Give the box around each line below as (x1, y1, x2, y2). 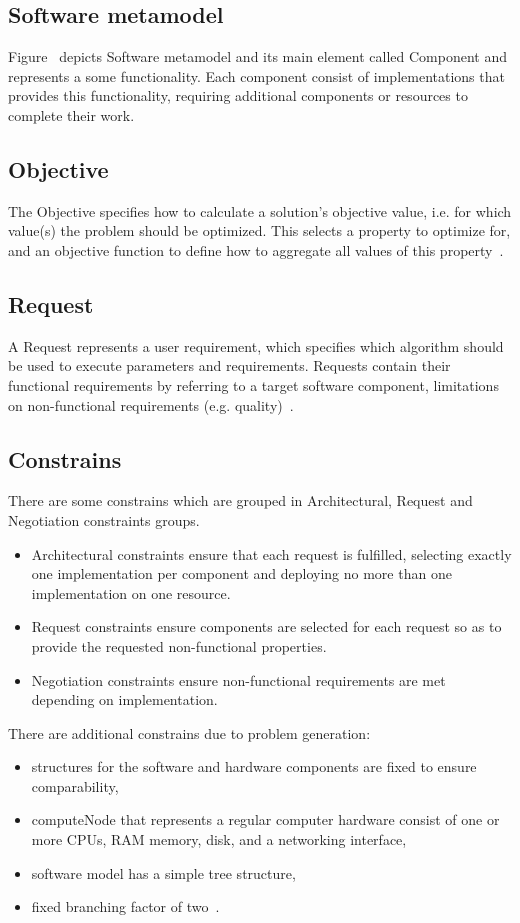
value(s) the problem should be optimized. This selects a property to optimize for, (8, 220, 511, 241)
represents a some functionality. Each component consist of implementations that (8, 65, 505, 86)
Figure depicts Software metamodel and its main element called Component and (8, 46, 507, 67)
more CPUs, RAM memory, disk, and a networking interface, (31, 829, 407, 850)
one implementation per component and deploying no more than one (31, 563, 452, 584)
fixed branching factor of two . (31, 896, 220, 917)
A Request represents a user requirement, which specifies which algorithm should (8, 335, 504, 356)
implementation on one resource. (31, 582, 231, 603)
